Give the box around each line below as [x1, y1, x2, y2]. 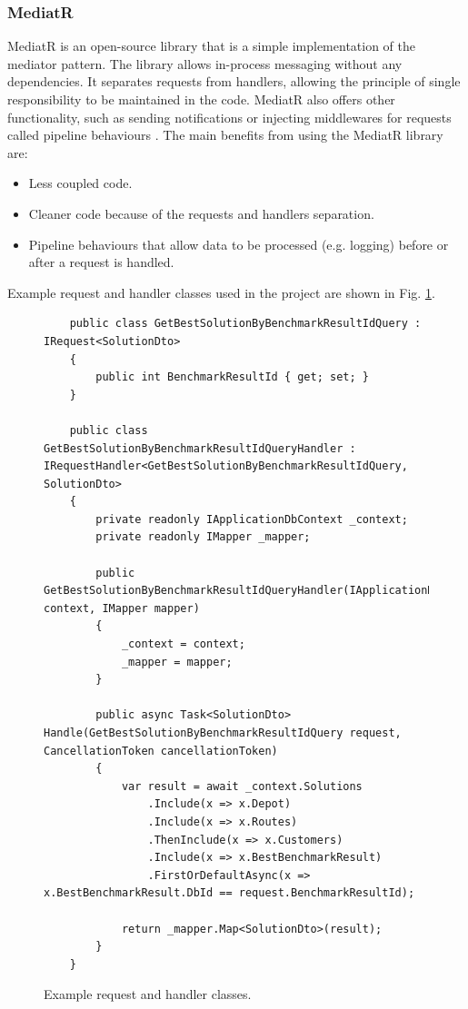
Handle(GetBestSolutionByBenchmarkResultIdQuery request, [44, 727, 402, 739]
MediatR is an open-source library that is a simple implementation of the [7, 36, 416, 55]
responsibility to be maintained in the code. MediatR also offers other [7, 90, 395, 108]
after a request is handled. [28, 252, 174, 272]
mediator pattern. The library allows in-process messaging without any [7, 54, 403, 73]
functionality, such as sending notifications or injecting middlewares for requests [7, 107, 452, 126]
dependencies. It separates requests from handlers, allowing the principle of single [7, 72, 461, 91]
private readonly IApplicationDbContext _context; [95, 512, 408, 526]
